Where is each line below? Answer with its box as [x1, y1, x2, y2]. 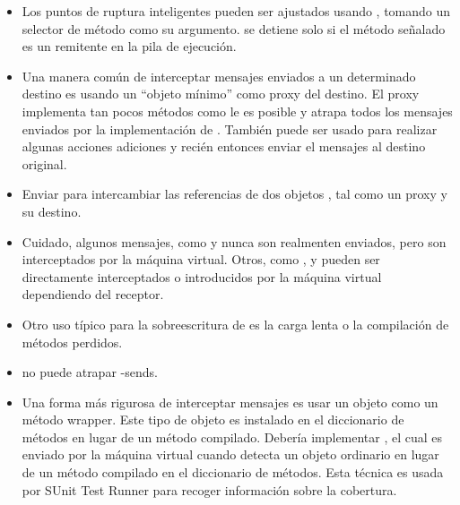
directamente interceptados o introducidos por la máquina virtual [22, 267, 382, 286]
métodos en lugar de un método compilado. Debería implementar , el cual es [22, 427, 443, 446]
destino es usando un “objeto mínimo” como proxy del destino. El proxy [22, 84, 420, 103]
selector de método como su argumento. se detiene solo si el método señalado [22, 19, 446, 38]
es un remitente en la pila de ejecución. [22, 37, 237, 56]
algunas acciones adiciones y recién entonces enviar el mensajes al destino [22, 137, 426, 156]
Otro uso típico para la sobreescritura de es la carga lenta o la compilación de [22, 314, 449, 333]
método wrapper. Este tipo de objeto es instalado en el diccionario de [22, 410, 404, 429]
